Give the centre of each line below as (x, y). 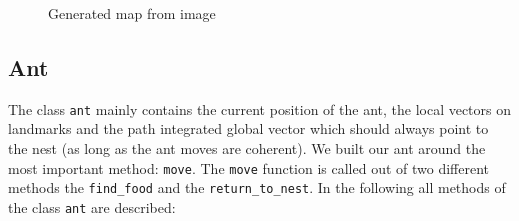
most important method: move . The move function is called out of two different (249, 167)
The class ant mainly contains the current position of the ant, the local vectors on (260, 108)
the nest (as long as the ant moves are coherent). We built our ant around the (247, 148)
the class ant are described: (92, 206)
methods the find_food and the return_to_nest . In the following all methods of (257, 187)
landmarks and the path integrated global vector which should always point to (248, 128)
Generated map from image (132, 13)
